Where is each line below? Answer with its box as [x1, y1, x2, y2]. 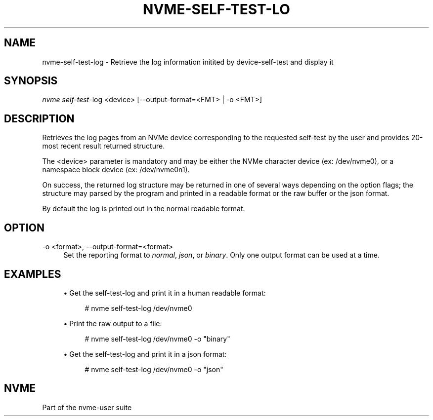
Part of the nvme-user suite [42, 403, 132, 412]
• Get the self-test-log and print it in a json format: [63, 349, 227, 358]
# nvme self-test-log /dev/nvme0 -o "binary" [85, 334, 230, 343]
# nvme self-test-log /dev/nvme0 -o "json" [85, 365, 223, 374]
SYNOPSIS [4, 75, 58, 87]
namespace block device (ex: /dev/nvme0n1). [42, 165, 190, 174]
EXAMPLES [4, 267, 61, 280]
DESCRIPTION [4, 112, 75, 125]
